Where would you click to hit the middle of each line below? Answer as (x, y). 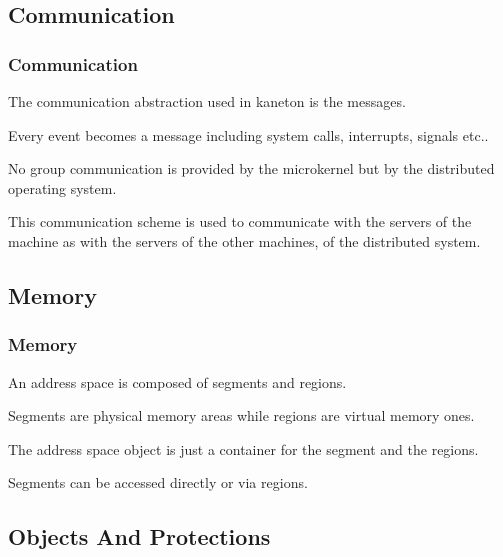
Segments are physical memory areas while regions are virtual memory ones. (241, 415)
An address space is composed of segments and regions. (177, 381)
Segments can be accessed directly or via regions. (158, 482)
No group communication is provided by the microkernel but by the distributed (251, 168)
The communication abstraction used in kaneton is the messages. (207, 101)
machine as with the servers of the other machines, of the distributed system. (244, 240)
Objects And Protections (139, 536)
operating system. (62, 187)
